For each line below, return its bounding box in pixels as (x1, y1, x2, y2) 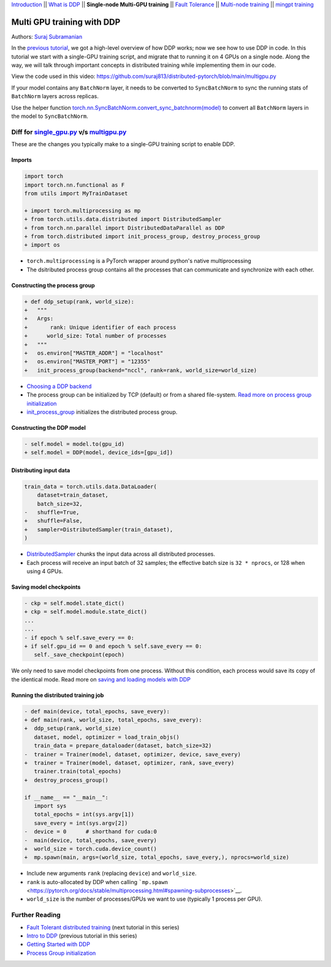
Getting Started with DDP (26, 941, 90, 948)
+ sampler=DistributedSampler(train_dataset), (24, 526, 173, 533)
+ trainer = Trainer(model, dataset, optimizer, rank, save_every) (24, 759, 235, 767)
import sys (34, 802, 67, 809)
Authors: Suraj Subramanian (11, 33, 83, 40)
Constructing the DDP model (11, 424, 86, 431)
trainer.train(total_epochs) (34, 768, 122, 775)
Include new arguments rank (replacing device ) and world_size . (26, 869, 197, 877)
